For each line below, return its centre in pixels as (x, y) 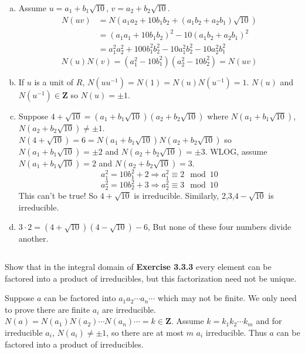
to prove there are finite (48, 309)
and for (269, 321)
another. (33, 238)
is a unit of (54, 81)
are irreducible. (129, 309)
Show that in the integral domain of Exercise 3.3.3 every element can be (138, 266)
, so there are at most (145, 332)
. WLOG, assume (236, 151)
